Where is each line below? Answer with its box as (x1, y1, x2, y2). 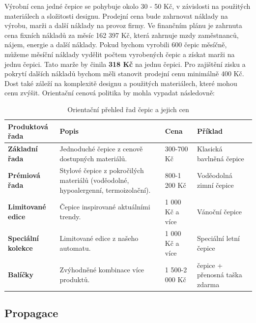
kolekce (8, 242, 33, 253)
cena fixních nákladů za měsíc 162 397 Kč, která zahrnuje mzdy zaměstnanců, (4, 29, 239, 40)
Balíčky (8, 269, 33, 280)
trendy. (59, 211, 81, 221)
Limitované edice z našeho (59, 233, 139, 243)
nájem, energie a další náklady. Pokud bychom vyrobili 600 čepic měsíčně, (4, 39, 227, 50)
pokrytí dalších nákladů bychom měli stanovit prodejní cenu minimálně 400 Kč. (4, 68, 244, 79)
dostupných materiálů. (59, 153, 127, 163)
